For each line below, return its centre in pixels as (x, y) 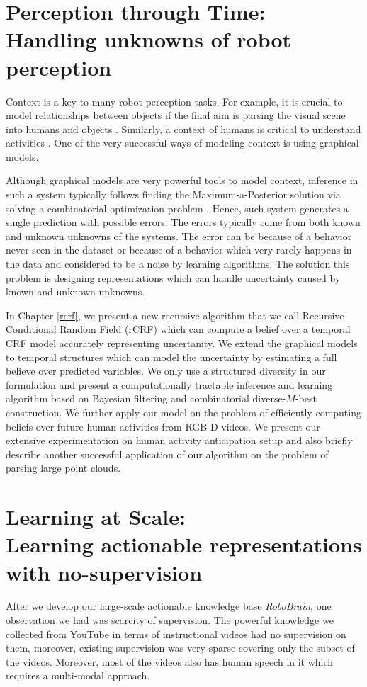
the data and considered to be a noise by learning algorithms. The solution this (178, 264)
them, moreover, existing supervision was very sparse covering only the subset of (180, 648)
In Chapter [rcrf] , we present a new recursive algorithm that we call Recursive (175, 315)
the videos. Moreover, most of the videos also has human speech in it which (170, 661)
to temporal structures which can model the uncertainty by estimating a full (171, 357)
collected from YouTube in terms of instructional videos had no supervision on (176, 634)
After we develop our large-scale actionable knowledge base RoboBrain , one (169, 606)
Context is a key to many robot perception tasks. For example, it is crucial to (174, 101)
